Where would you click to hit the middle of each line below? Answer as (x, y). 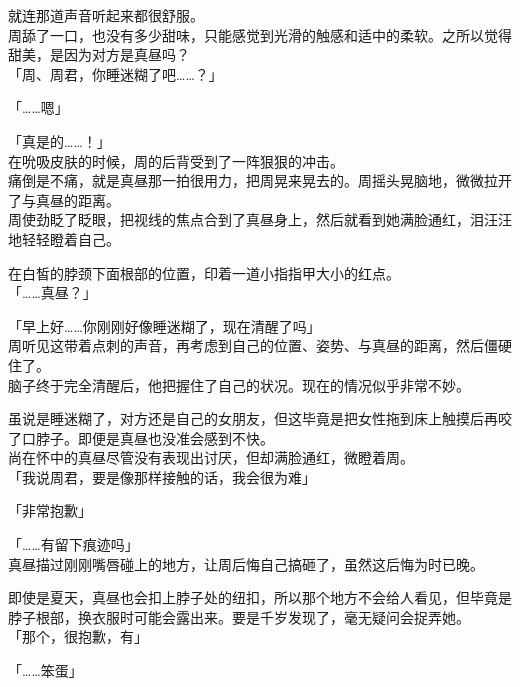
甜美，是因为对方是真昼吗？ (99, 54)
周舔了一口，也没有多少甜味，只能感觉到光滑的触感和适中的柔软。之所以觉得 (260, 34)
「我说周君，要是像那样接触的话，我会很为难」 (162, 476)
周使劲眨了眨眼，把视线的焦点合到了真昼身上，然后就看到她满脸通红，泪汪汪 (260, 219)
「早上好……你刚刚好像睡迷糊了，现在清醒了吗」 (164, 325)
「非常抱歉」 (50, 510)
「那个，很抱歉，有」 (78, 636)
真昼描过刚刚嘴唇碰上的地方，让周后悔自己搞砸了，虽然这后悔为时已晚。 (246, 563)
